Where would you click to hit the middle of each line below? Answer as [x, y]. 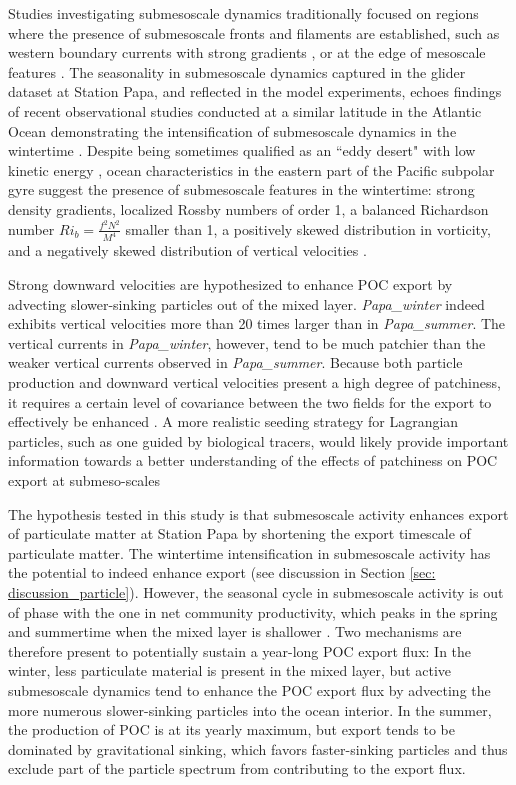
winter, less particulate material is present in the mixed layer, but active [230, 670]
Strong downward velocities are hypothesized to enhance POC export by [230, 284]
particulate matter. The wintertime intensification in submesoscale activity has [249, 552]
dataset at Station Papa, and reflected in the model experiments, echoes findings [255, 91]
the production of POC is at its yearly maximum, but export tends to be [232, 729]
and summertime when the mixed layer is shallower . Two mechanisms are [235, 631]
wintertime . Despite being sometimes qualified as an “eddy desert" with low [242, 150]
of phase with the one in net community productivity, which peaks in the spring [253, 611]
